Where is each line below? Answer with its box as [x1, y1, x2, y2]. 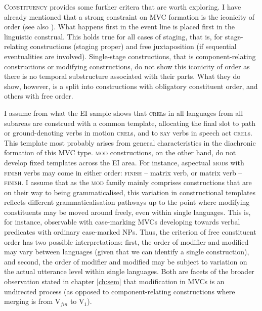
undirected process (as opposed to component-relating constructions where [4, 286, 235, 296]
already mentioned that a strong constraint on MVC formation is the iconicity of [4, 11, 255, 22]
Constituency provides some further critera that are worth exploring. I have [4, 2, 241, 12]
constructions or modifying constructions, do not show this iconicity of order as [4, 61, 250, 71]
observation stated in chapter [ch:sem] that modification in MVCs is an [4, 276, 225, 287]
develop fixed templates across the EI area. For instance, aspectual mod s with [4, 157, 244, 167]
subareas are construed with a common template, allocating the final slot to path [4, 117, 256, 128]
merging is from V [4, 296, 61, 306]
